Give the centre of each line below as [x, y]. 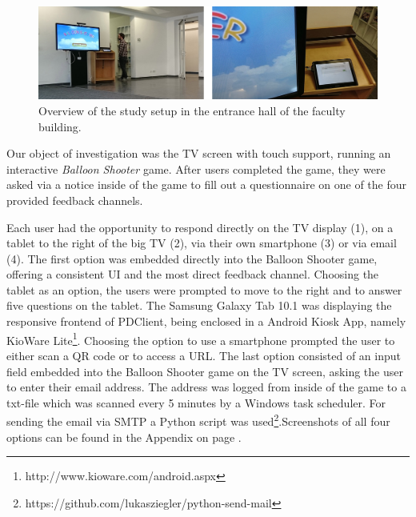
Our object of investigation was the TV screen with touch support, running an [199, 153]
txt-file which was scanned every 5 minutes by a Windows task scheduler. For [196, 402]
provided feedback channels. [75, 200]
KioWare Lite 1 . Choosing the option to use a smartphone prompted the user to [201, 339]
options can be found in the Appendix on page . [124, 437]
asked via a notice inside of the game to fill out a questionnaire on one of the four [207, 184]
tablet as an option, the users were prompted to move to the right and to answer [204, 289]
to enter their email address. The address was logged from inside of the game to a [206, 387]
